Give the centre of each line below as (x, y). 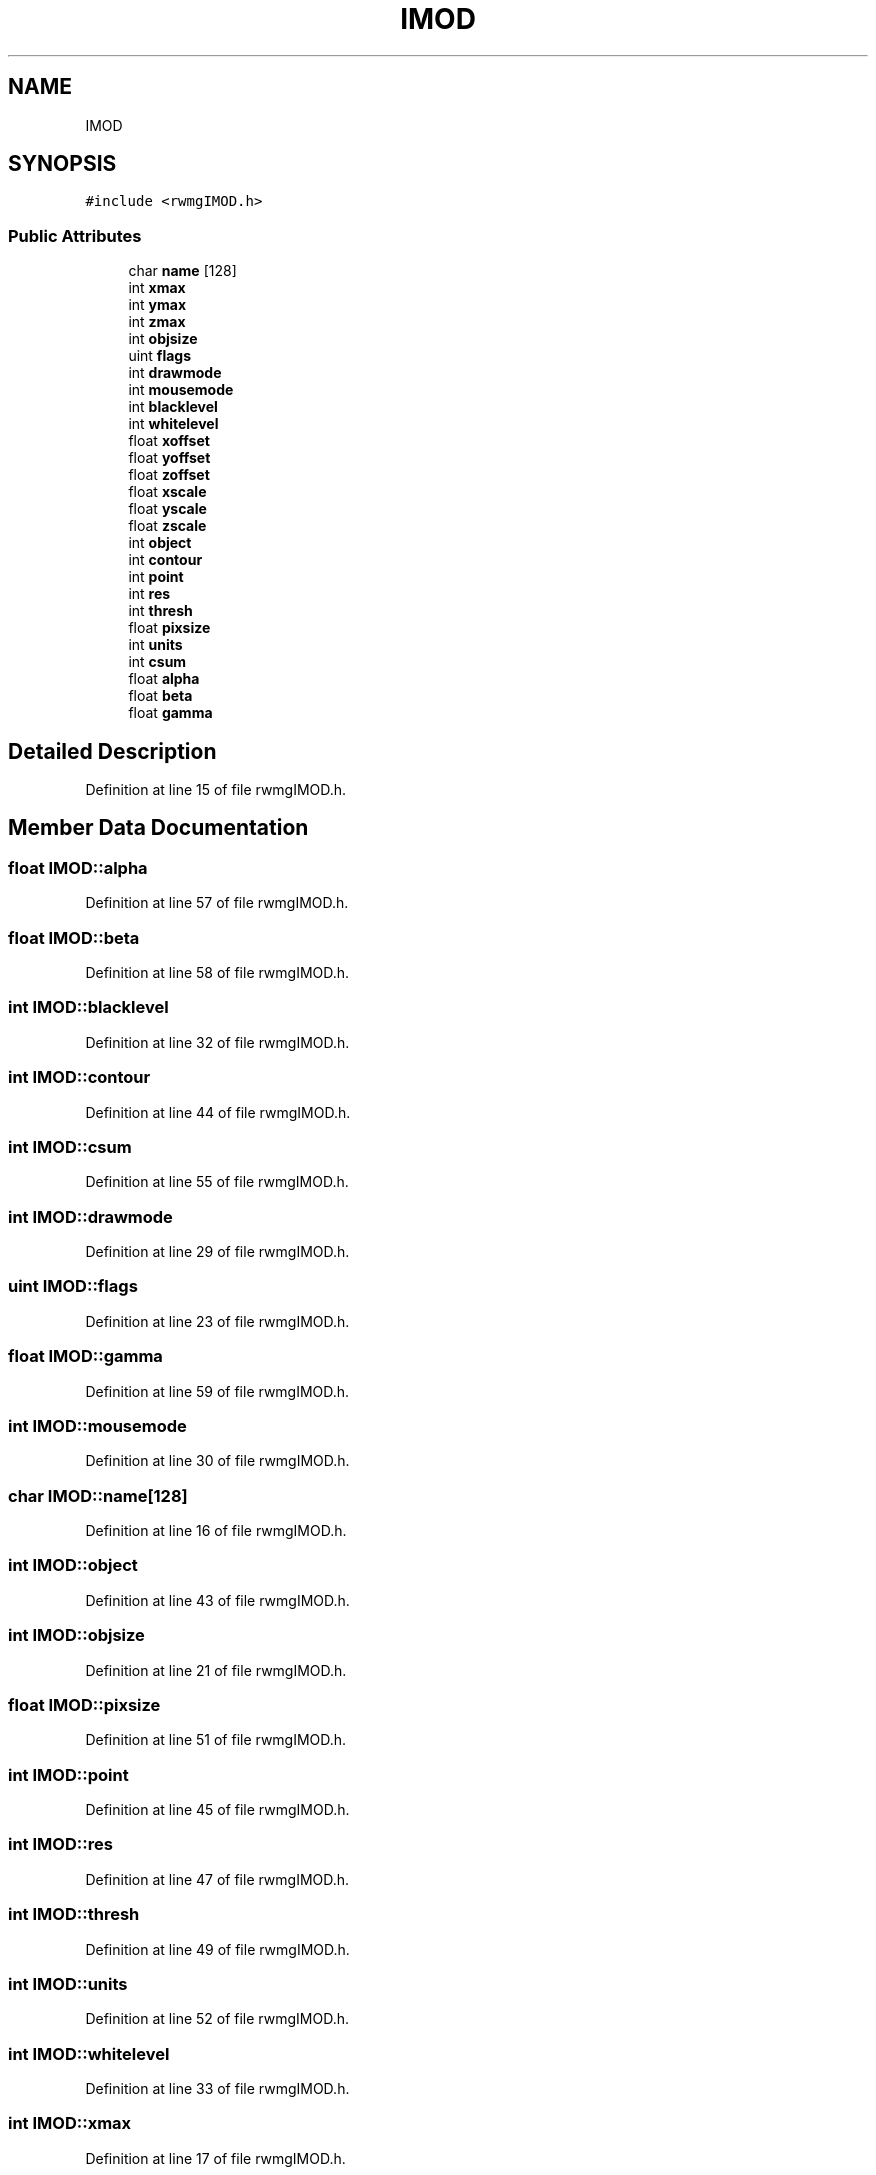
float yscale (167, 509)
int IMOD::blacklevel (88, 1007)
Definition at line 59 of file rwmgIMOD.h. (217, 1391)
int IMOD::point (68, 1774)
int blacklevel (173, 407)
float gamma (170, 713)
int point (156, 577)
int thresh (160, 611)
